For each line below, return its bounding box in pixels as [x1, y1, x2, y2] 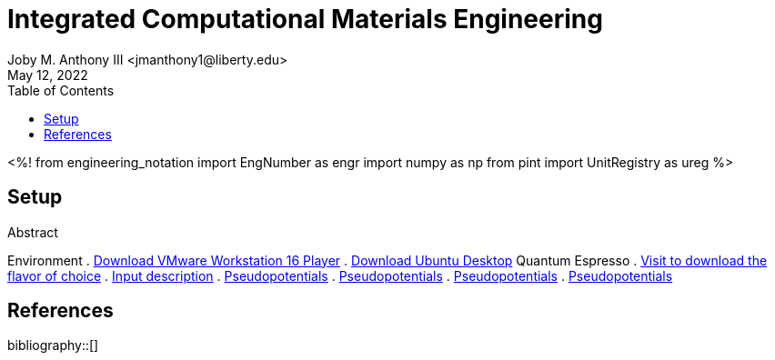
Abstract [7, 224, 58, 240]
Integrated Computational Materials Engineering [7, 4, 603, 35]
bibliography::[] [7, 337, 99, 354]
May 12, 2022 [7, 66, 88, 83]
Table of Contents [7, 82, 115, 98]
